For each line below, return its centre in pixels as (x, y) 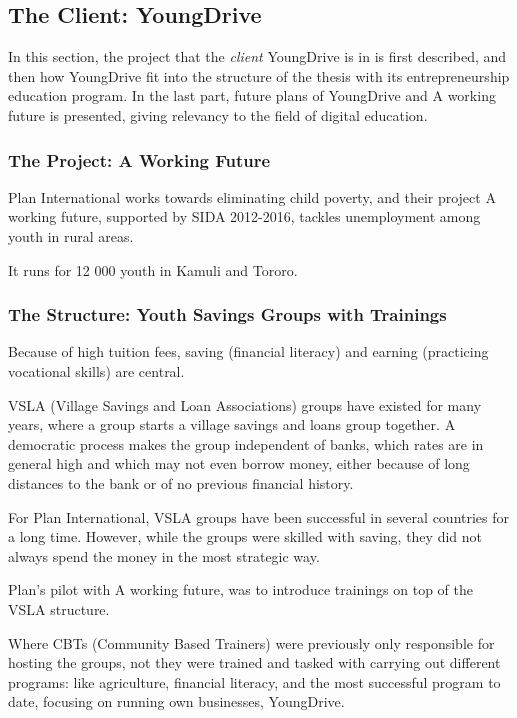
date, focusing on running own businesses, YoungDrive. (176, 701)
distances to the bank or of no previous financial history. (181, 482)
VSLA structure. (59, 608)
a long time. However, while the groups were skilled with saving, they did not (245, 536)
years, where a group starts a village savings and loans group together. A (232, 424)
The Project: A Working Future (139, 159)
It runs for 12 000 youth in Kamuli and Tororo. (153, 269)
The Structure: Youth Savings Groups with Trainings (227, 314)
